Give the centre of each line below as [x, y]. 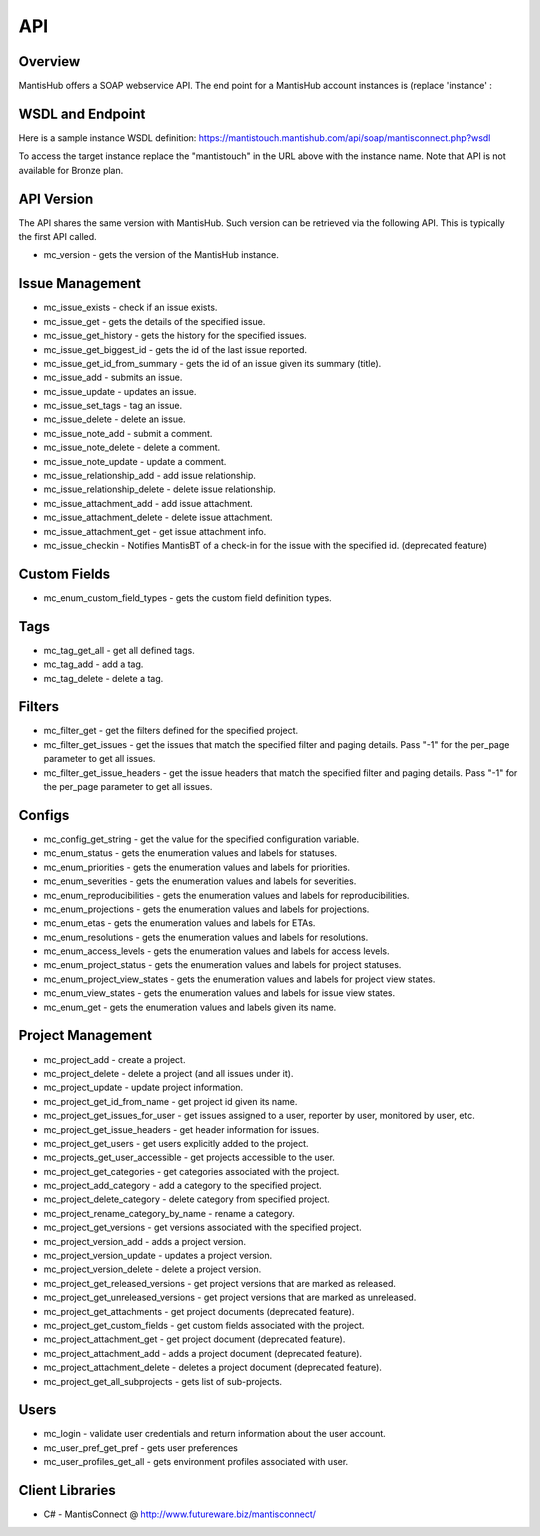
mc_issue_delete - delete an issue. [114, 419]
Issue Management [80, 283]
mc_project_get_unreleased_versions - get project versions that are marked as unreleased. [230, 1297]
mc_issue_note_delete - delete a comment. [132, 447]
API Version [56, 198]
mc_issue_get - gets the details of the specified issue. [154, 321]
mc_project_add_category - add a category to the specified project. [182, 1186]
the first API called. [57, 237]
